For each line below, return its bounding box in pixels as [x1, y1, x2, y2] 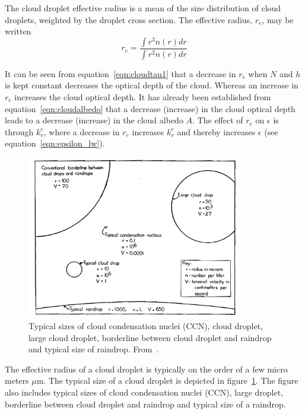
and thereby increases [177, 125, 256, 138]
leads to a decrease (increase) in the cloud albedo [5, 114, 183, 126]
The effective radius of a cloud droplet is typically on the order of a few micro [5, 362, 288, 375]
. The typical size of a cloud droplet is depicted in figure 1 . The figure [43, 374, 298, 387]
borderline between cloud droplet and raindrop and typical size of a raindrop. [5, 397, 286, 410]
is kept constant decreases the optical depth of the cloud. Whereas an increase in [5, 79, 298, 91]
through [5, 125, 34, 138]
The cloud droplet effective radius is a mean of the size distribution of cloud [5, 2, 281, 14]
